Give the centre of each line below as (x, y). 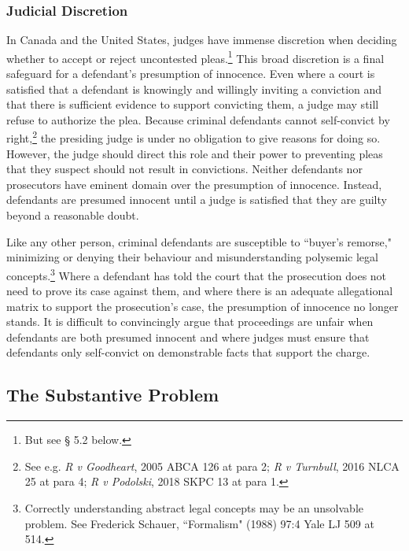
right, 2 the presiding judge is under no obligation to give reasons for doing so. (193, 137)
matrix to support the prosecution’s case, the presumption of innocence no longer (203, 306)
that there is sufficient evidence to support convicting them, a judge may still (193, 104)
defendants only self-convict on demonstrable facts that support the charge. (188, 352)
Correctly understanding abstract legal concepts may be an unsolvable (194, 508)
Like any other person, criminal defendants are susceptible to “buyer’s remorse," (199, 241)
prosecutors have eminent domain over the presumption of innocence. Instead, (194, 184)
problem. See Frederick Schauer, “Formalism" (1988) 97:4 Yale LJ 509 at (199, 523)
